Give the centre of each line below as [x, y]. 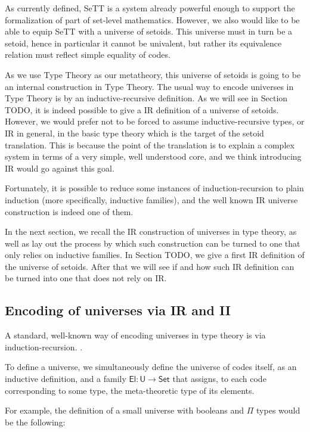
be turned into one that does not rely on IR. [86, 278]
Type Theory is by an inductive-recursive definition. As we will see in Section [146, 98]
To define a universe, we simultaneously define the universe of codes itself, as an [151, 367]
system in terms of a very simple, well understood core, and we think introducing [153, 156]
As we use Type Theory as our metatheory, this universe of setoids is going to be [153, 74]
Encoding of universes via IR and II [118, 310]
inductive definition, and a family [66, 379]
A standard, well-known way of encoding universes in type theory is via [135, 335]
